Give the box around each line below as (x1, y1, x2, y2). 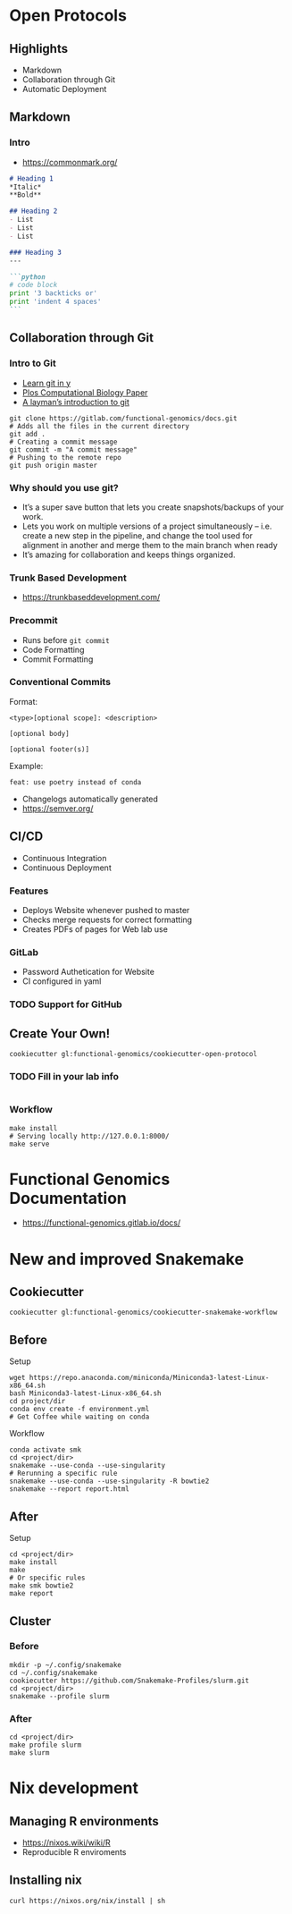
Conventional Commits (9, 676, 112, 689)
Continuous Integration (21, 852, 107, 863)
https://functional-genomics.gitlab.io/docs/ (21, 1217, 181, 1228)
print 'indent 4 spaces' (9, 297, 102, 307)
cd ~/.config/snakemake (9, 1668, 98, 1677)
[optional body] (9, 729, 70, 738)
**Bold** (9, 191, 42, 199)
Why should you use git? (9, 481, 119, 494)
